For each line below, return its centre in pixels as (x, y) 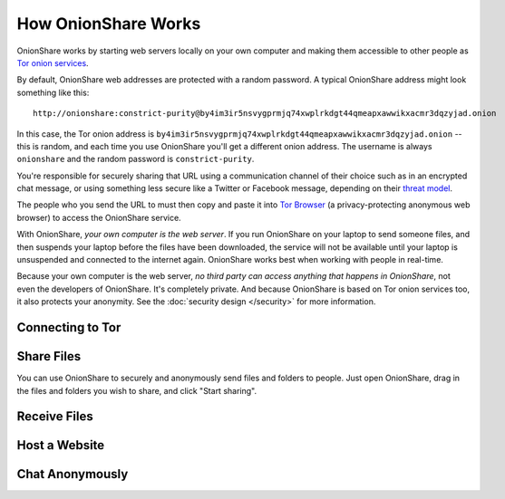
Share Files (49, 356)
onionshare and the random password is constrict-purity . (136, 159)
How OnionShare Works (109, 24)
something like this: (53, 92)
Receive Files (55, 417)
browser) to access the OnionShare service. (99, 217)
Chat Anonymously (73, 474)
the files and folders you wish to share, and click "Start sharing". (137, 390)
